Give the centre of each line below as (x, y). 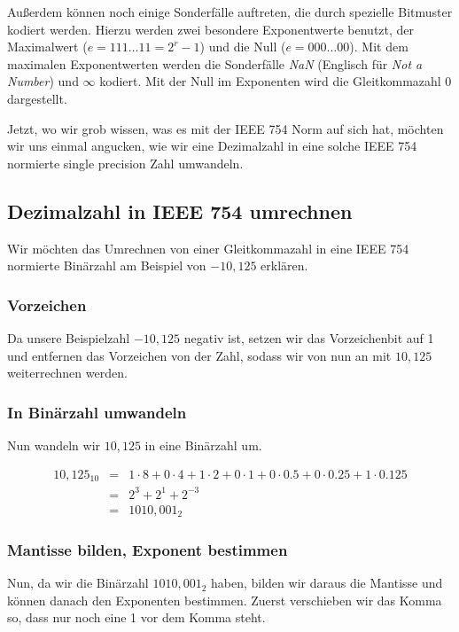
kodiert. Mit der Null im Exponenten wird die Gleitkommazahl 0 (276, 81)
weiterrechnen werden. (67, 373)
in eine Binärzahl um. (203, 445)
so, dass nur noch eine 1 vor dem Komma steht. (136, 617)
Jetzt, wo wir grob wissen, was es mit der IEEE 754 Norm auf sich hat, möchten (226, 128)
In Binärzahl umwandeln (97, 412)
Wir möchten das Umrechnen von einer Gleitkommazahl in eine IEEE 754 (208, 248)
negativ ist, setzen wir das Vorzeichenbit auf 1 (309, 337)
